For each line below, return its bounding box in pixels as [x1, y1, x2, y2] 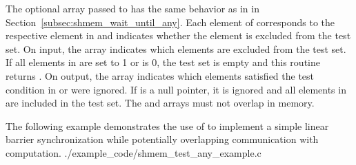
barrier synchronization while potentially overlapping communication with [6, 132, 319, 146]
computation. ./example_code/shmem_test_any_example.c [6, 145, 261, 159]
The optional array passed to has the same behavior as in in [6, 1, 259, 15]
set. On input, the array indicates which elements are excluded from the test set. [6, 41, 346, 56]
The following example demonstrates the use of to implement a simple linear [6, 118, 329, 133]
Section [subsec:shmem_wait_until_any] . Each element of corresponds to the [6, 14, 335, 29]
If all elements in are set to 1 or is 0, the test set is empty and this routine [6, 55, 320, 69]
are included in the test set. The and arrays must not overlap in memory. [6, 96, 315, 110]
